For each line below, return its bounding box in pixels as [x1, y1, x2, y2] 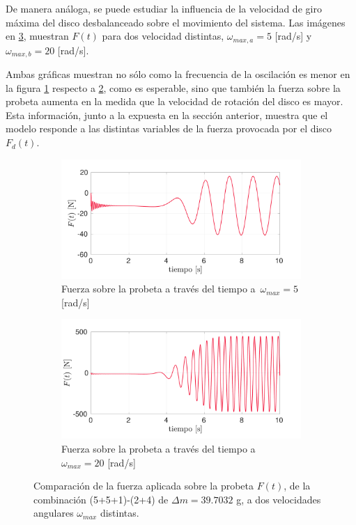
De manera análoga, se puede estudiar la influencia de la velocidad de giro [6, 1, 322, 15]
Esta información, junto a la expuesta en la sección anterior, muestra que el [6, 107, 328, 122]
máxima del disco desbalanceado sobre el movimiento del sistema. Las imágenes [6, 15, 346, 29]
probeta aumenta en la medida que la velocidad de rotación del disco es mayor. [6, 94, 343, 109]
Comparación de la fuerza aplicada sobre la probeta [33, 478, 254, 493]
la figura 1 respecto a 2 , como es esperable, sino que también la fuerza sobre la [6, 80, 341, 95]
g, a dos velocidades [236, 492, 321, 506]
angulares [33, 506, 74, 520]
